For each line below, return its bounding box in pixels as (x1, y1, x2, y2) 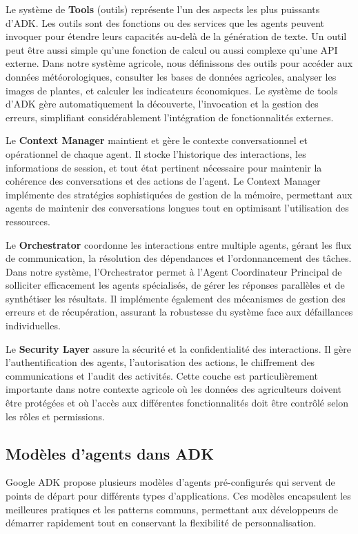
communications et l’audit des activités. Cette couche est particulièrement (6, 368, 318, 382)
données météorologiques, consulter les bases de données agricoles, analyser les (6, 69, 337, 83)
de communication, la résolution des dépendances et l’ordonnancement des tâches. (6, 251, 352, 265)
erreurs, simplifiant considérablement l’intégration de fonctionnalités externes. (6, 110, 334, 124)
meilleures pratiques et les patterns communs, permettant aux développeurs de (6, 502, 339, 516)
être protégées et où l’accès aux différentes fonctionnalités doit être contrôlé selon (6, 396, 349, 410)
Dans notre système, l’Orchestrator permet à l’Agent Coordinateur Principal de (6, 264, 342, 278)
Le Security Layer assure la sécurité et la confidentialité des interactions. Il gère (6, 341, 351, 356)
